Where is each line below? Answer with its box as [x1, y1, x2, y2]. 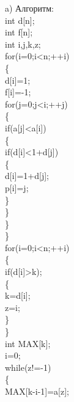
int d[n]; [5, 13, 35, 26]
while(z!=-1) [5, 360, 51, 373]
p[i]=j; [5, 181, 29, 194]
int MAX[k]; [5, 337, 51, 349]
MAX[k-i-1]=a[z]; [5, 385, 70, 397]
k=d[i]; [5, 289, 31, 302]
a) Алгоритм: [5, 2, 54, 14]
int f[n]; [5, 26, 33, 38]
